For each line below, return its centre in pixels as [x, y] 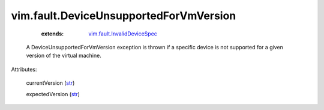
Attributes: [24, 69]
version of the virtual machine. [64, 56]
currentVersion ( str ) [50, 83]
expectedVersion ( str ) [53, 94]
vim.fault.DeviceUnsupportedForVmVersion [124, 16]
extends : [52, 34]
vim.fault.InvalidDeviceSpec [123, 34]
